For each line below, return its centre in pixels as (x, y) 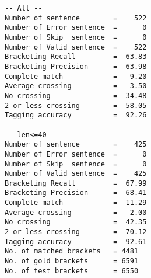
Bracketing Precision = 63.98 (76, 66)
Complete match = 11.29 (76, 203)
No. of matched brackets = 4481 (72, 251)
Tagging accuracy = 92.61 (76, 241)
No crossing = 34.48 (76, 95)
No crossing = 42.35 (76, 222)
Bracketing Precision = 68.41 (76, 193)
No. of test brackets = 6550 (72, 271)
